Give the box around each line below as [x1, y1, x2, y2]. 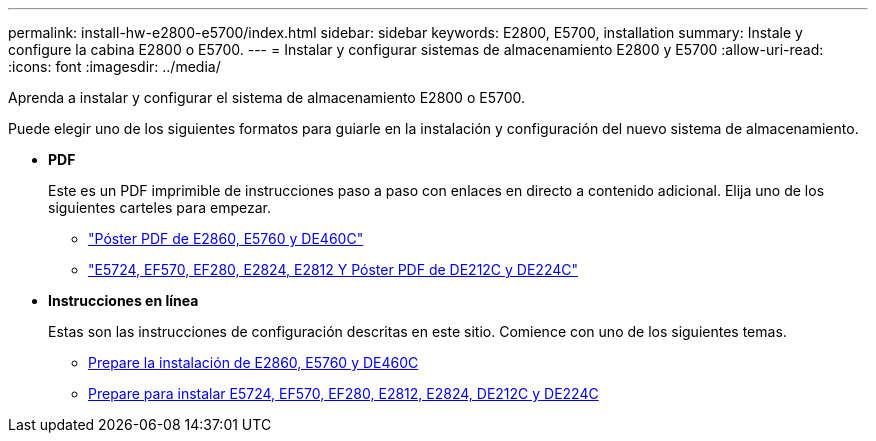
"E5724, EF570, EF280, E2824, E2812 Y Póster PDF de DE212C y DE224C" [88, 261, 578, 278]
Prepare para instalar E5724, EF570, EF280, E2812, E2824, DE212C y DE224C [88, 385, 599, 402]
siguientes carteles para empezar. [48, 199, 271, 216]
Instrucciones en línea [48, 292, 199, 309]
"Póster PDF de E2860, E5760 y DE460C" [88, 230, 364, 247]
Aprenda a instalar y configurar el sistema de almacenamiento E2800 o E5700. [8, 89, 525, 106]
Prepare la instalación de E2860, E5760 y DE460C [88, 354, 419, 371]
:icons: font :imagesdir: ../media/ [8, 58, 221, 75]
